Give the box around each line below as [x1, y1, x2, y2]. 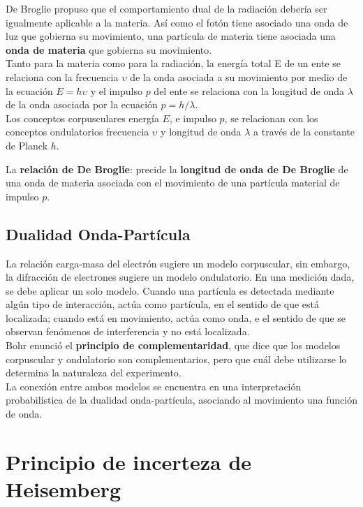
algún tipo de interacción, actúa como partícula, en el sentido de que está [6, 297, 319, 311]
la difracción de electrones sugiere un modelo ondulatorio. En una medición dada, [6, 270, 355, 284]
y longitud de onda [161, 124, 242, 139]
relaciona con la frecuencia [6, 69, 119, 84]
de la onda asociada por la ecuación [6, 97, 158, 112]
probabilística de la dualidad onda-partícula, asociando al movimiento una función [6, 392, 357, 407]
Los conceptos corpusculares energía [6, 110, 159, 125]
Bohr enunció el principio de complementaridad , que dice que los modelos [6, 338, 341, 353]
